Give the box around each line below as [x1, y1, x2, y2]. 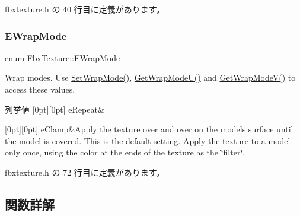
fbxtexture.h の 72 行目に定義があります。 [5, 166, 165, 178]
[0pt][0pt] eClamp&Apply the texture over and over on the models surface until [5, 123, 293, 135]
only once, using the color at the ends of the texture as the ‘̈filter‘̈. [5, 146, 245, 158]
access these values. [5, 83, 75, 95]
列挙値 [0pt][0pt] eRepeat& [5, 103, 104, 115]
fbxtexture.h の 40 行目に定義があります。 [5, 3, 165, 15]
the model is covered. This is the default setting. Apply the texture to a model [5, 134, 291, 147]
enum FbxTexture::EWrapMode [5, 51, 120, 63]
